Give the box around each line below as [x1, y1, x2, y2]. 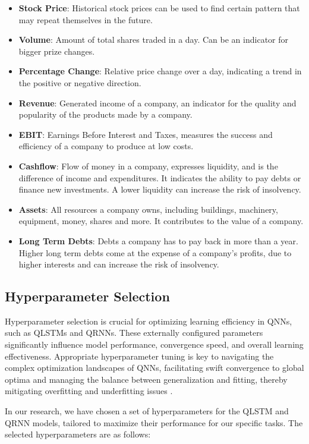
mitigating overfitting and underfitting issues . [5, 385, 173, 397]
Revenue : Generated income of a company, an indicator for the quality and [18, 96, 297, 109]
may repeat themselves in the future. [18, 13, 153, 26]
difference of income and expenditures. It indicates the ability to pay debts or [18, 171, 301, 184]
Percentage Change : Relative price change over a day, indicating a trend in [18, 65, 302, 77]
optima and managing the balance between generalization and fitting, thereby [5, 373, 288, 385]
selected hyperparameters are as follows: [5, 428, 151, 440]
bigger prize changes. [18, 45, 95, 57]
